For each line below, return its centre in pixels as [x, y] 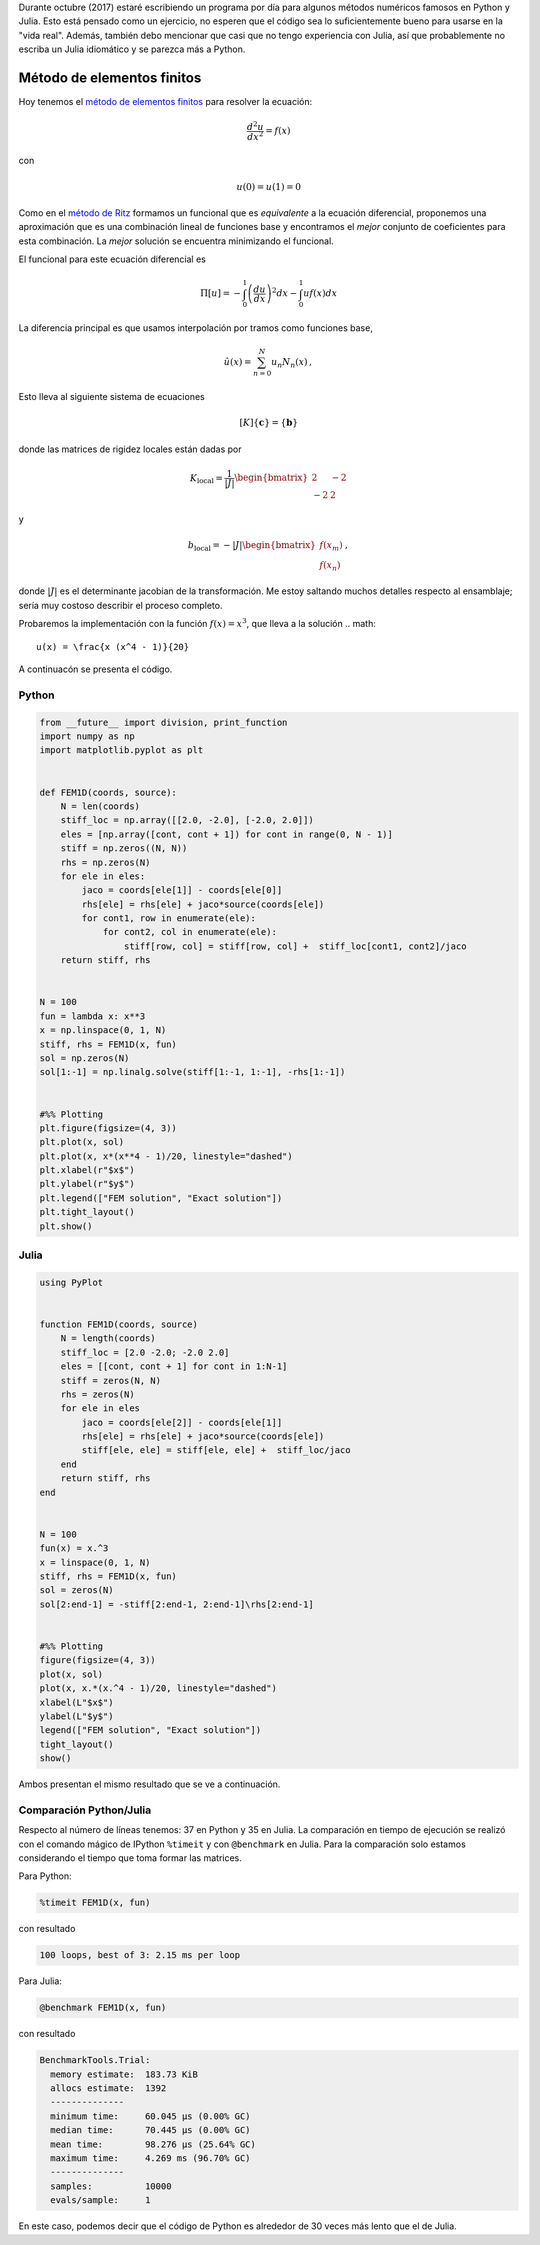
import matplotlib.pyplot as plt [121, 750]
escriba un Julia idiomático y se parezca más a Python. [132, 49]
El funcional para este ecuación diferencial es [112, 259]
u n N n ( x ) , [291, 363]
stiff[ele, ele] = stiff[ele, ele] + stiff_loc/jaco [216, 1450]
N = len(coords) [100, 806]
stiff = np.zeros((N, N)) [124, 848]
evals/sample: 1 [100, 2200]
